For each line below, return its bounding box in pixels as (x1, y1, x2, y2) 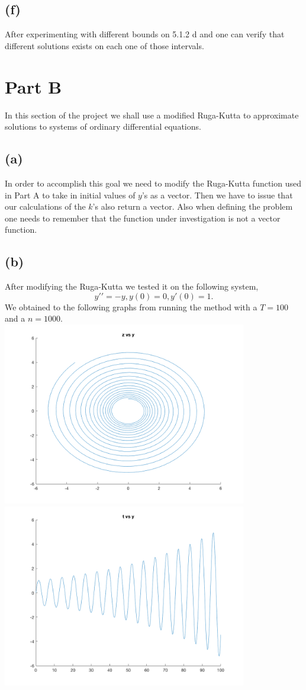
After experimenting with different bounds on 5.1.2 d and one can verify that (5, 28, 285, 40)
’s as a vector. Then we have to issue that (141, 188, 293, 201)
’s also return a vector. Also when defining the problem (92, 200, 293, 213)
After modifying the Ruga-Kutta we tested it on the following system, (5, 280, 259, 293)
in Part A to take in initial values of (5, 188, 136, 201)
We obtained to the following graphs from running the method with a (5, 300, 257, 313)
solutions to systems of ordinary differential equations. (5, 120, 201, 133)
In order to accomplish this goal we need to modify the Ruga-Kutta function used (5, 176, 302, 189)
